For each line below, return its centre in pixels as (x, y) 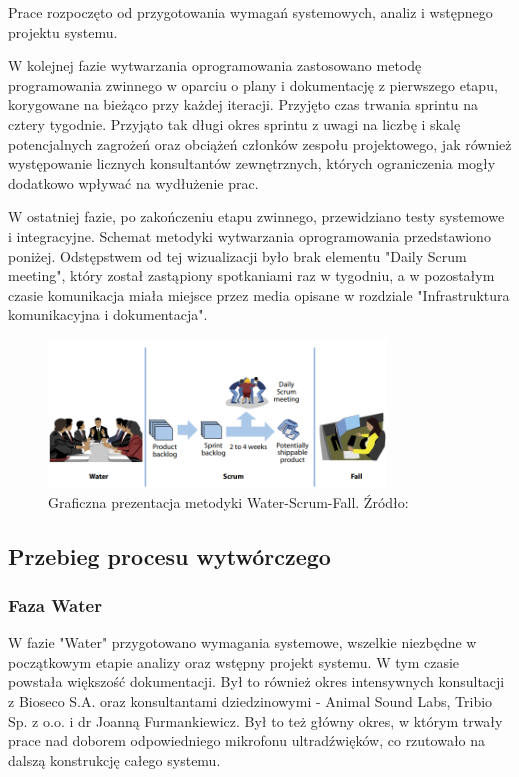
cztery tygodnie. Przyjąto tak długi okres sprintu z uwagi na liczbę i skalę (234, 123)
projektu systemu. (63, 31)
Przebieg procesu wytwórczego (169, 555)
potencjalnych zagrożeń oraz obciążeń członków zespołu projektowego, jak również (260, 143)
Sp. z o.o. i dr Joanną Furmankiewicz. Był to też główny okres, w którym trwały (255, 720)
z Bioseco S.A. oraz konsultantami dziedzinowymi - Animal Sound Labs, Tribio (250, 701)
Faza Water (55, 605)
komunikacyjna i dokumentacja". (108, 314)
